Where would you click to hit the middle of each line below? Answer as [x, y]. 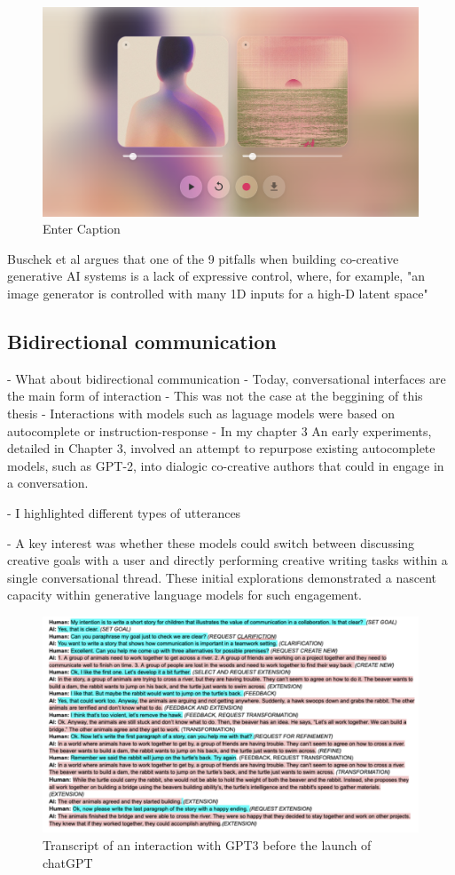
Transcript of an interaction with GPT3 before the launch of [207, 844]
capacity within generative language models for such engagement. [184, 595]
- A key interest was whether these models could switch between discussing [211, 542]
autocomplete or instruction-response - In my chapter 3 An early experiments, [220, 430]
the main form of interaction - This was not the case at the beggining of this [215, 396]
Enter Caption [82, 229]
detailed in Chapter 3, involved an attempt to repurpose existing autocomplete [221, 448]
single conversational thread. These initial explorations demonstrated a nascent [222, 577]
